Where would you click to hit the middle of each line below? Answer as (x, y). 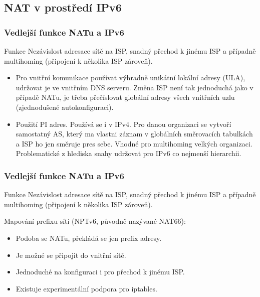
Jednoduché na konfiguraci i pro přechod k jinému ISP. (100, 272)
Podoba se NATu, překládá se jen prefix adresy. (89, 238)
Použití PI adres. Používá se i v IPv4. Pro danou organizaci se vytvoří (123, 124)
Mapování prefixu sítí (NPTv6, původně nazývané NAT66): (95, 221)
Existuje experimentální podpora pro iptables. (86, 288)
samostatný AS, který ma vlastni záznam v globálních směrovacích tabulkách (134, 134)
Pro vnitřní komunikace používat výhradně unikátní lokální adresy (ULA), (131, 78)
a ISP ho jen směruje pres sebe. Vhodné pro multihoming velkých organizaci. (134, 143)
